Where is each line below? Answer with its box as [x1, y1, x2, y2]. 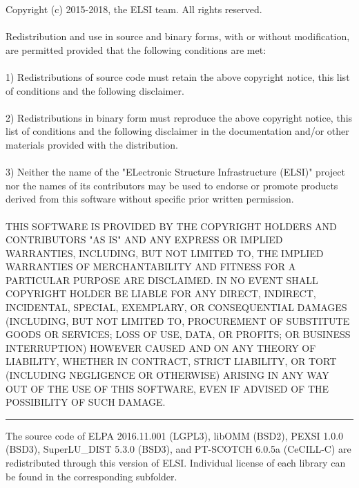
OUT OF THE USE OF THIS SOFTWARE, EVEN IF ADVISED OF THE [6, 381, 329, 395]
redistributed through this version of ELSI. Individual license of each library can [6, 456, 346, 469]
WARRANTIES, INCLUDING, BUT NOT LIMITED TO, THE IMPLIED [6, 245, 324, 260]
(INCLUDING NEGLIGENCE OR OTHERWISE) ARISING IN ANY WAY [6, 368, 329, 382]
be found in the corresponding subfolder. [6, 469, 177, 483]
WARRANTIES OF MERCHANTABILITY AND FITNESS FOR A [6, 259, 296, 274]
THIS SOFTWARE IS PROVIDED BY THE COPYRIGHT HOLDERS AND [6, 218, 337, 233]
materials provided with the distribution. [6, 137, 178, 151]
